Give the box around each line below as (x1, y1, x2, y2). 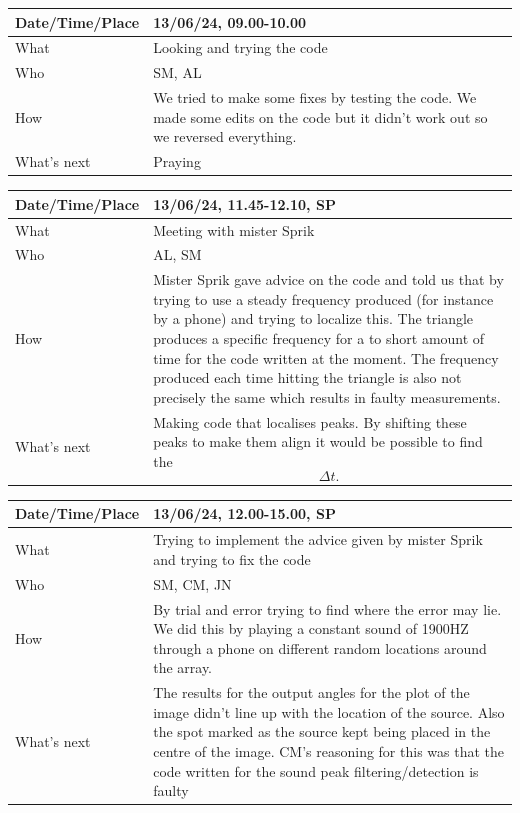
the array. (153, 657, 213, 678)
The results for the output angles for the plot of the (153, 682, 470, 703)
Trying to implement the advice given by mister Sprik (153, 529, 483, 550)
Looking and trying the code (153, 37, 328, 58)
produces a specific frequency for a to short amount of (153, 327, 485, 348)
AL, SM (153, 244, 202, 265)
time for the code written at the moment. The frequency (153, 347, 499, 368)
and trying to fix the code (153, 548, 311, 569)
